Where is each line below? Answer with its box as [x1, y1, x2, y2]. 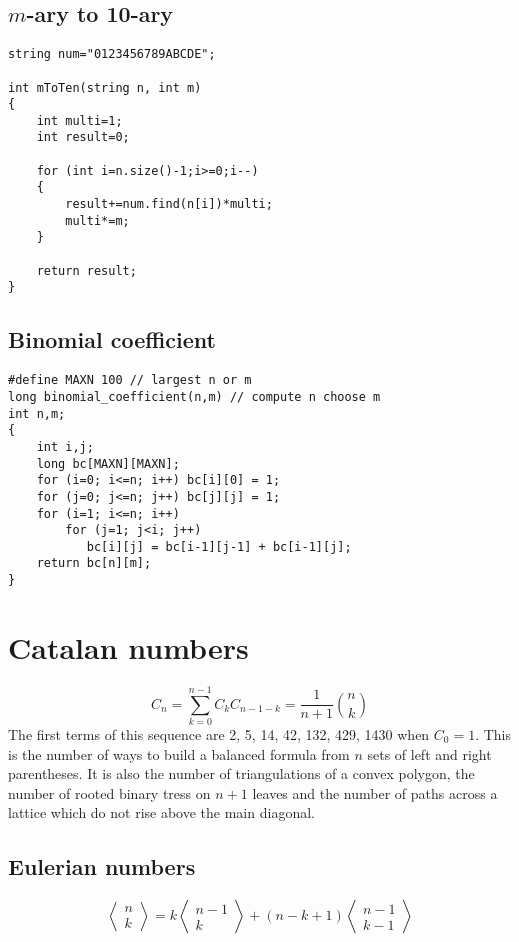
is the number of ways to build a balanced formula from [8, 743, 350, 764]
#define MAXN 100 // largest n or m [8, 373, 252, 388]
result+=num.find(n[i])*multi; [65, 197, 273, 212]
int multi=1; [36, 113, 123, 128]
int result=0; [36, 130, 130, 145]
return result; [36, 263, 137, 278]
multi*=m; [65, 213, 130, 228]
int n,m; [8, 406, 66, 421]
